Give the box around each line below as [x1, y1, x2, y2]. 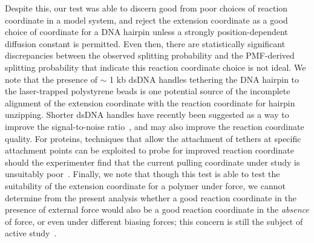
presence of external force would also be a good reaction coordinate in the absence [5, 203, 309, 216]
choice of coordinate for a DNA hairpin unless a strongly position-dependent [5, 25, 288, 38]
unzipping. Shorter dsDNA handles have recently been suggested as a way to [5, 108, 289, 121]
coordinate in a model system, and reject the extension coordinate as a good [5, 13, 288, 26]
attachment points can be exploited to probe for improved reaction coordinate [5, 144, 294, 157]
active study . [5, 227, 57, 239]
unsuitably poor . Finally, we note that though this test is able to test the [5, 167, 280, 180]
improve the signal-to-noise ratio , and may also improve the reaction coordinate [5, 120, 304, 132]
